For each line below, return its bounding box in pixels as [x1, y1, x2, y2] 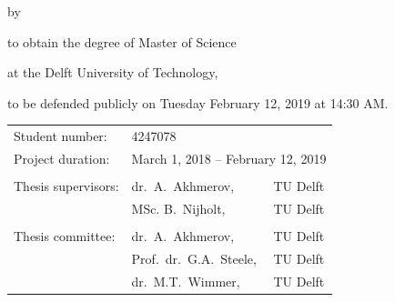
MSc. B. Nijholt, [131, 198, 226, 217]
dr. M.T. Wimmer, [131, 271, 240, 290]
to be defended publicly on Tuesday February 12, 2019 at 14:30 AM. [7, 93, 389, 112]
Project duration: [14, 148, 110, 167]
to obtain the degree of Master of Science [7, 32, 237, 51]
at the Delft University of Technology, [7, 63, 218, 82]
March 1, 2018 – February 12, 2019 [131, 148, 327, 167]
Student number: [14, 126, 107, 146]
